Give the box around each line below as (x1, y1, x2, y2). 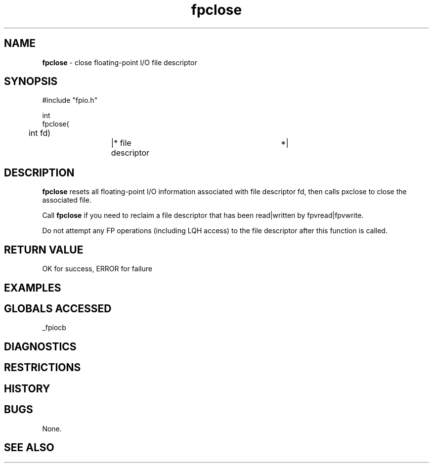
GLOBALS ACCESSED (4, 302, 112, 315)
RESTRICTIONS (4, 361, 81, 374)
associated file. (42, 196, 91, 205)
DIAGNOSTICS (4, 340, 77, 353)
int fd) (28, 128, 51, 138)
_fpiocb (42, 323, 66, 332)
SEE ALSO (4, 441, 54, 454)
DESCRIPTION (4, 166, 75, 179)
